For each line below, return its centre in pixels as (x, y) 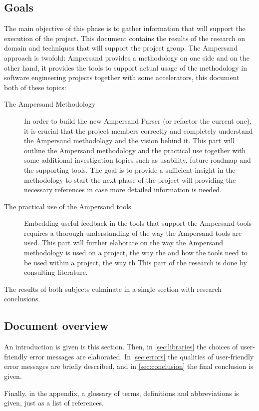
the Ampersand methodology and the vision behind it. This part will (129, 140)
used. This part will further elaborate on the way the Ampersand (124, 243)
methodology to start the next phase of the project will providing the (130, 179)
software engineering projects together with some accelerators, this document (122, 77)
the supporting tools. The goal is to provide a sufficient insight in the (130, 169)
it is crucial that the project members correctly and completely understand (138, 130)
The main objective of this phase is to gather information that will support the (125, 28)
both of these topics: (35, 87)
